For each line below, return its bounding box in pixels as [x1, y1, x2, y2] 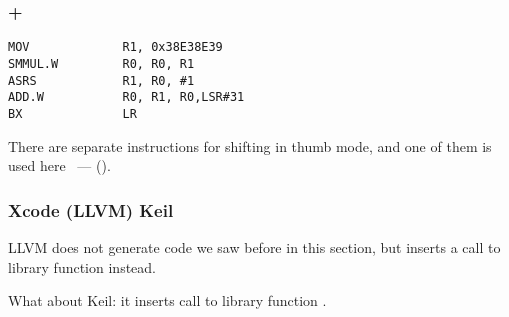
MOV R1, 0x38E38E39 [8, 40, 223, 55]
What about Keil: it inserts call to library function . [8, 290, 327, 311]
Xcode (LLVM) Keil [8, 197, 174, 222]
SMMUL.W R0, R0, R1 [8, 56, 195, 71]
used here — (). [8, 155, 111, 176]
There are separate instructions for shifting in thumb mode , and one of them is [8, 135, 492, 156]
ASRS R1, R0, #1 [8, 73, 195, 88]
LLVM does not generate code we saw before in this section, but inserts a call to [8, 236, 501, 257]
